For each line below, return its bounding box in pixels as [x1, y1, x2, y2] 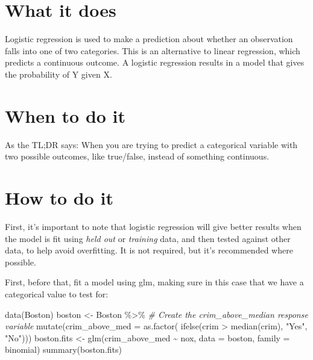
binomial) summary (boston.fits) [5, 343, 122, 356]
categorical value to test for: [5, 287, 109, 300]
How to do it [5, 185, 113, 209]
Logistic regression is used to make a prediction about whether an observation [5, 33, 293, 45]
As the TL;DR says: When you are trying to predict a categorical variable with [5, 138, 298, 151]
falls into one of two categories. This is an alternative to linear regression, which [5, 44, 300, 57]
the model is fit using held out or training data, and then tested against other [5, 232, 291, 244]
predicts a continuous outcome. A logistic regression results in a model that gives [5, 56, 305, 69]
